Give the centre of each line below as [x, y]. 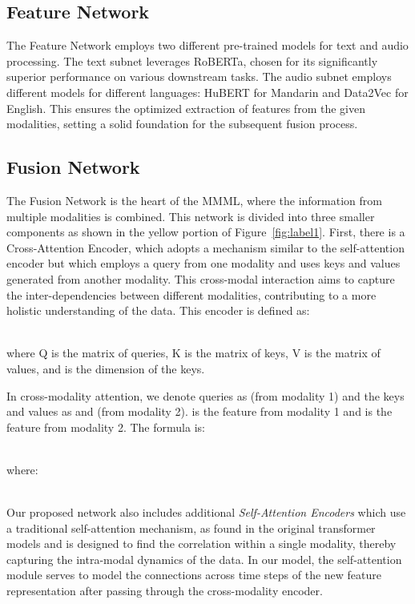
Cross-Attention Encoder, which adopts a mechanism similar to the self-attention [205, 247]
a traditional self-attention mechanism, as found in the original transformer [191, 527]
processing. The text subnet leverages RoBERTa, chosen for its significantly [192, 60]
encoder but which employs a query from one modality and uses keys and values [203, 263]
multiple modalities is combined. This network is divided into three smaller [191, 216]
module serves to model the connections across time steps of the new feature [194, 575]
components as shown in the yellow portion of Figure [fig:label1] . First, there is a [206, 232]
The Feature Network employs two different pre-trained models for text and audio [207, 45]
